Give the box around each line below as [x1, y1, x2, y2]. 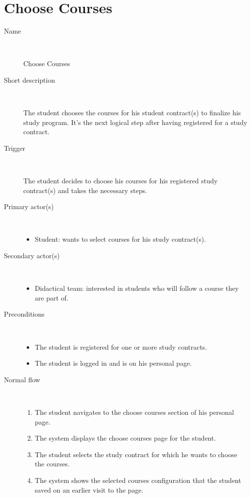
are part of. [34, 292, 68, 302]
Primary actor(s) [4, 201, 54, 212]
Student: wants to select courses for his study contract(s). [34, 234, 206, 244]
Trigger [4, 142, 26, 153]
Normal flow [4, 374, 40, 384]
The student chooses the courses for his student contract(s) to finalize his [23, 107, 241, 118]
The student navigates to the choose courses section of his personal [34, 407, 234, 417]
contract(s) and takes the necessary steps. [23, 185, 147, 195]
